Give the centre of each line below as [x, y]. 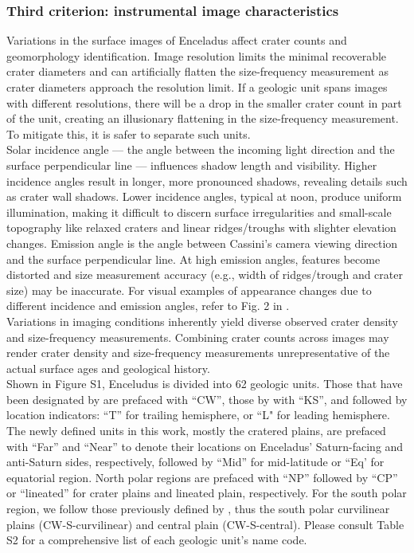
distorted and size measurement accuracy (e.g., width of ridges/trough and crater [205, 275]
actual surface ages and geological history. [108, 368]
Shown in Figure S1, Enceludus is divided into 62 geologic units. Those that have [205, 384]
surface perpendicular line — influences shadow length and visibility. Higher [192, 165]
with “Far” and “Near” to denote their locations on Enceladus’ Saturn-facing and [205, 446]
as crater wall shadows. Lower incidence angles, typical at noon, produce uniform [204, 196]
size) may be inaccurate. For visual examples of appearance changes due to [189, 290]
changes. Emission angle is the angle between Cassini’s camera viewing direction [202, 243]
